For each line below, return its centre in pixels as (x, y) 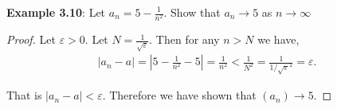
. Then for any (184, 39)
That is (24, 95)
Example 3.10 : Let (56, 12)
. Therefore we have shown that (179, 95)
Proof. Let (31, 39)
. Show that (192, 12)
